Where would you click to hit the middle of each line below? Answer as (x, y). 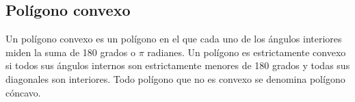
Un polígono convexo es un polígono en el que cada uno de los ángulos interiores (174, 39)
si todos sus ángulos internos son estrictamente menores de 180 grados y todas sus (178, 65)
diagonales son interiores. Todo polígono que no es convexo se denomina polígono (175, 78)
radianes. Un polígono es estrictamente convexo (247, 52)
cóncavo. (23, 92)
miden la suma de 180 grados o (70, 52)
